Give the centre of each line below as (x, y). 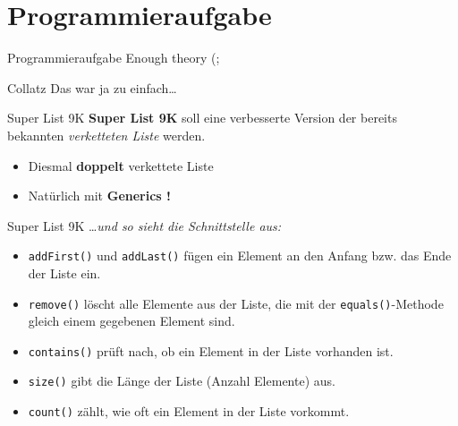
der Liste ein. (64, 273)
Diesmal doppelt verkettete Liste (121, 165)
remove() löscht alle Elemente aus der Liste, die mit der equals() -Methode (236, 303)
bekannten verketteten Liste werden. (106, 135)
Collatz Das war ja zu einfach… (92, 87)
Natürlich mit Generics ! (99, 196)
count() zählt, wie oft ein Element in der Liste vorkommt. (189, 411)
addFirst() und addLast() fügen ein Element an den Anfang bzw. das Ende (240, 256)
